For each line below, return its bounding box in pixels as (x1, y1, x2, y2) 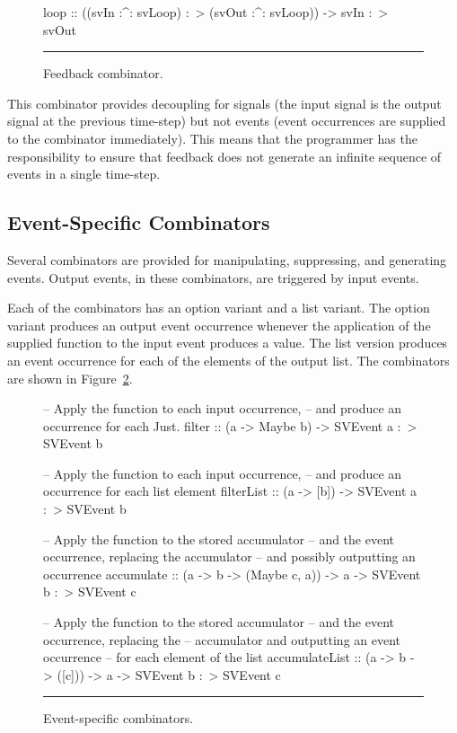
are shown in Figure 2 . (7, 368, 133, 387)
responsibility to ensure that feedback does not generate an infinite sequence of (7, 146, 442, 165)
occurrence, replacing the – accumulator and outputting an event (43, 630, 401, 649)
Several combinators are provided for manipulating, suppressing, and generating (7, 250, 447, 269)
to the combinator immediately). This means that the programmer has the (7, 128, 417, 147)
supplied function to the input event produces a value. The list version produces (7, 333, 448, 352)
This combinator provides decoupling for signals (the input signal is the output (7, 93, 442, 112)
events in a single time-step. (7, 164, 161, 183)
